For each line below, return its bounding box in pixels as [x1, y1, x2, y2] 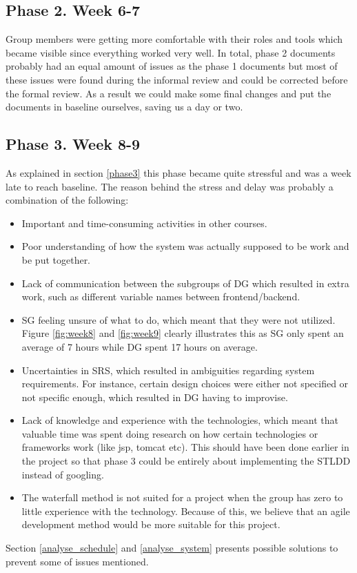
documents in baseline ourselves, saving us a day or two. [6, 99, 243, 114]
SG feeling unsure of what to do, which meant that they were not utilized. [21, 312, 336, 327]
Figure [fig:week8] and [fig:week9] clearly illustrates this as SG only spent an [21, 326, 344, 340]
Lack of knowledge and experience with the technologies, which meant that [21, 413, 338, 427]
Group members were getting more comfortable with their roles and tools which [6, 32, 343, 46]
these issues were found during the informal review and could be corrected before [6, 72, 348, 86]
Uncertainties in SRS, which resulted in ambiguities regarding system [21, 362, 315, 377]
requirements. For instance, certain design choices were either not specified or [21, 376, 349, 391]
